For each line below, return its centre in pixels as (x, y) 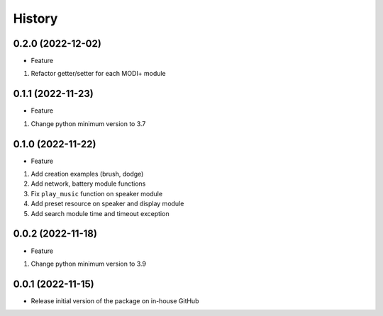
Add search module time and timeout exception (100, 213)
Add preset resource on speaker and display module (107, 204)
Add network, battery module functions (88, 184)
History (35, 18)
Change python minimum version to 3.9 (89, 264)
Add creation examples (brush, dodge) (87, 174)
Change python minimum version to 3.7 (88, 123)
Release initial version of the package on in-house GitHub (115, 300)
